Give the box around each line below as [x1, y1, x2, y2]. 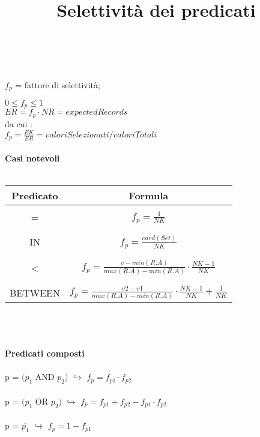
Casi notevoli [5, 152, 60, 164]
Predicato [11, 188, 58, 203]
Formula [128, 188, 169, 203]
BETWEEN [10, 286, 61, 300]
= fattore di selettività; [15, 78, 100, 91]
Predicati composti [5, 347, 85, 360]
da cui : [5, 117, 32, 130]
